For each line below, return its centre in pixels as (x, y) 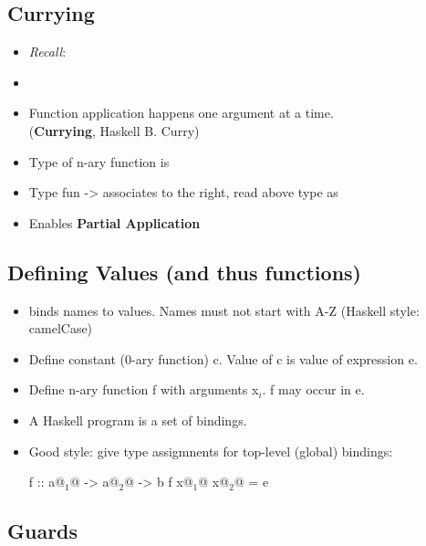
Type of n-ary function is (99, 161)
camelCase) (61, 328)
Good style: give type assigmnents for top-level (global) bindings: (211, 451)
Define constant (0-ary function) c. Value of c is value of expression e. (223, 358)
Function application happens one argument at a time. (181, 113)
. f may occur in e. (313, 389)
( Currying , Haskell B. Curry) (114, 130)
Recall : (47, 52)
